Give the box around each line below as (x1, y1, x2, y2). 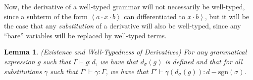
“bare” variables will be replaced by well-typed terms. (4, 30, 167, 40)
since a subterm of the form (4, 11, 88, 21)
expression (4, 56, 35, 66)
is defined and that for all (165, 56, 243, 66)
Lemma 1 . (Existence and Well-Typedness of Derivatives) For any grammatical (4, 47, 247, 57)
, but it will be (204, 11, 250, 21)
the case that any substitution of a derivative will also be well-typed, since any (4, 21, 241, 31)
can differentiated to (124, 11, 185, 21)
